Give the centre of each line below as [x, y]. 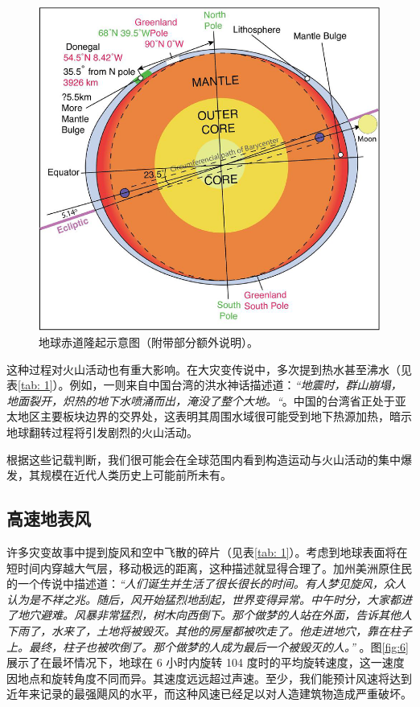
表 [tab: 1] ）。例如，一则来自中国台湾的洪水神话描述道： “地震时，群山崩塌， [204, 385]
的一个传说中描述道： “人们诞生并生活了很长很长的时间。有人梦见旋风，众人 [206, 584]
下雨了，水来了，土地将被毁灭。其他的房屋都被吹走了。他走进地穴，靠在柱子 [209, 630]
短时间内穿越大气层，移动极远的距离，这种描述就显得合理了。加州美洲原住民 [209, 567]
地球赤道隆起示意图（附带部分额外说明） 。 [148, 342]
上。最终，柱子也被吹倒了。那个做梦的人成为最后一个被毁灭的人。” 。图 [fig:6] [208, 646]
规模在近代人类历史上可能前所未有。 [136, 475]
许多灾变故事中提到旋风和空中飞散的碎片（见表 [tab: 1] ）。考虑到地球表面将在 [207, 551]
